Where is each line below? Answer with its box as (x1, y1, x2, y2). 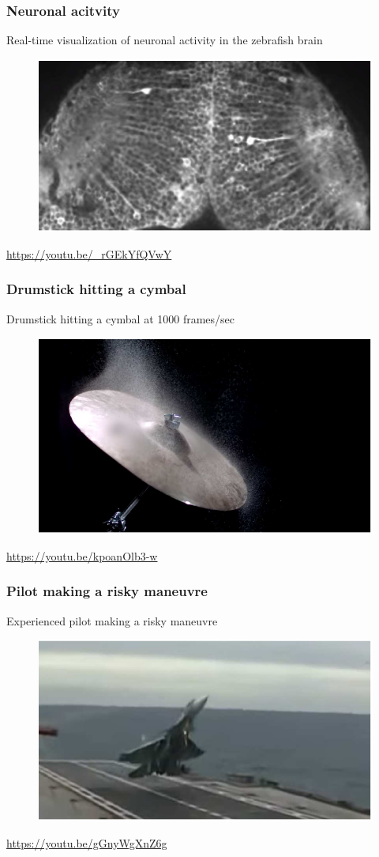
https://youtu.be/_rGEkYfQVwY (6, 245, 172, 262)
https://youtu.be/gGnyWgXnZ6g (6, 835, 167, 851)
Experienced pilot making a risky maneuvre (6, 612, 218, 629)
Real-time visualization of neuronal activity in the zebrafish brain (6, 32, 323, 48)
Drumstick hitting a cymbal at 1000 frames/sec (6, 310, 235, 327)
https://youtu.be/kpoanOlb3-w (6, 547, 158, 564)
